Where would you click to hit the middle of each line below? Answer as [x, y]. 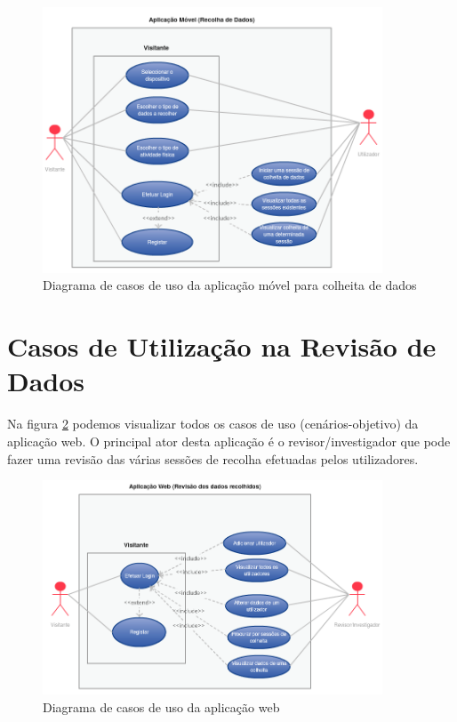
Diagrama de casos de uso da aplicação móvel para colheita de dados [230, 285]
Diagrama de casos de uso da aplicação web [161, 706]
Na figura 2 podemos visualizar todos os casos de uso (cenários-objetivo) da [213, 424]
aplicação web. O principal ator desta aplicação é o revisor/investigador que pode [229, 441]
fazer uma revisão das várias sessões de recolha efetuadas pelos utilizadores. [213, 458]
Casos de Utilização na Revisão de [222, 346]
